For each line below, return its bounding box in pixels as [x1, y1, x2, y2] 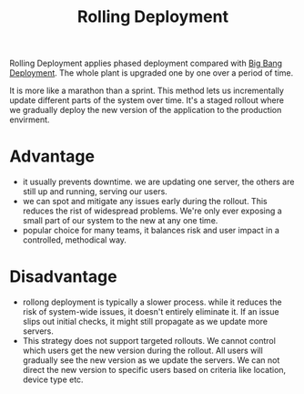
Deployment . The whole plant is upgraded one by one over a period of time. [9, 67, 294, 78]
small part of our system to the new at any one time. [22, 215, 218, 226]
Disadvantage [9, 266, 117, 287]
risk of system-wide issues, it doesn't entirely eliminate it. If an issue [22, 306, 279, 317]
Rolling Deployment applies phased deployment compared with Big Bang [9, 57, 283, 69]
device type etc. [22, 374, 84, 385]
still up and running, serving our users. [22, 186, 168, 197]
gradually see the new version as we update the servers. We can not [22, 355, 280, 366]
